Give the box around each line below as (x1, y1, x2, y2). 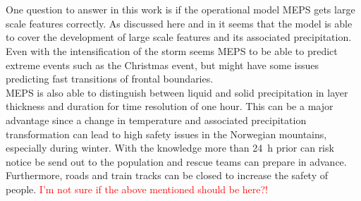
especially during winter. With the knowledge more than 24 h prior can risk (6, 140, 334, 155)
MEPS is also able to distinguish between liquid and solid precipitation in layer (6, 85, 348, 99)
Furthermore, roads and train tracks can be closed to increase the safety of (6, 168, 329, 183)
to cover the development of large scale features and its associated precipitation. (6, 30, 352, 44)
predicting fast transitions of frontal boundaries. (6, 71, 214, 86)
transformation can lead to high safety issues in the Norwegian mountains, (6, 126, 327, 141)
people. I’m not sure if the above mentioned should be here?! (6, 181, 269, 196)
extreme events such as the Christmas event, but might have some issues (6, 57, 319, 72)
